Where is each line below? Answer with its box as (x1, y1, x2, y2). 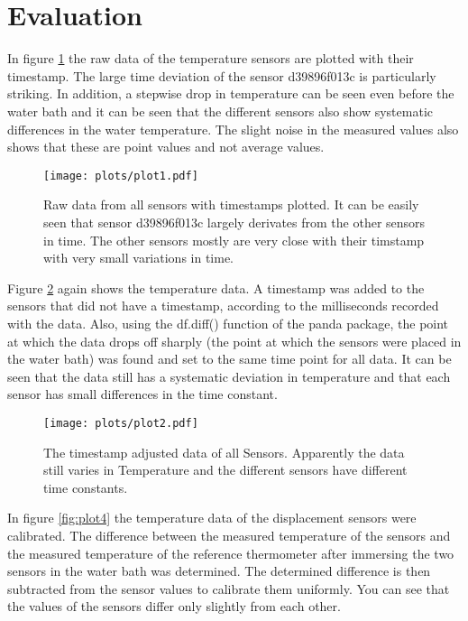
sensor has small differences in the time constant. (7, 385, 278, 403)
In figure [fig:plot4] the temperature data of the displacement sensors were (7, 508, 417, 527)
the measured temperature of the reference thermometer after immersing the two (7, 543, 454, 562)
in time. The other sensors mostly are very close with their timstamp (43, 230, 425, 249)
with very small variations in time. (43, 248, 234, 267)
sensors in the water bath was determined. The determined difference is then (7, 561, 431, 580)
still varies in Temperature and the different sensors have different (43, 460, 408, 479)
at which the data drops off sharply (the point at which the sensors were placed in (7, 331, 462, 350)
